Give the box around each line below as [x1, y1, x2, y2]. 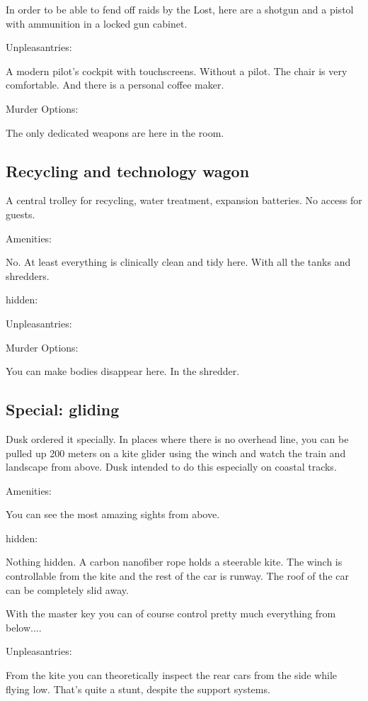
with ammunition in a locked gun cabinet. [6, 16, 188, 30]
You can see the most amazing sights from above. [6, 507, 220, 522]
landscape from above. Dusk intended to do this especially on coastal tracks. [6, 459, 337, 474]
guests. [6, 206, 35, 221]
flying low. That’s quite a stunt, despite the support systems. [6, 681, 270, 696]
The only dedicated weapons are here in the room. [6, 125, 224, 140]
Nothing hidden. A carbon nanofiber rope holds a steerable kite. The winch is [6, 554, 343, 569]
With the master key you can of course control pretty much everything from [6, 606, 336, 621]
